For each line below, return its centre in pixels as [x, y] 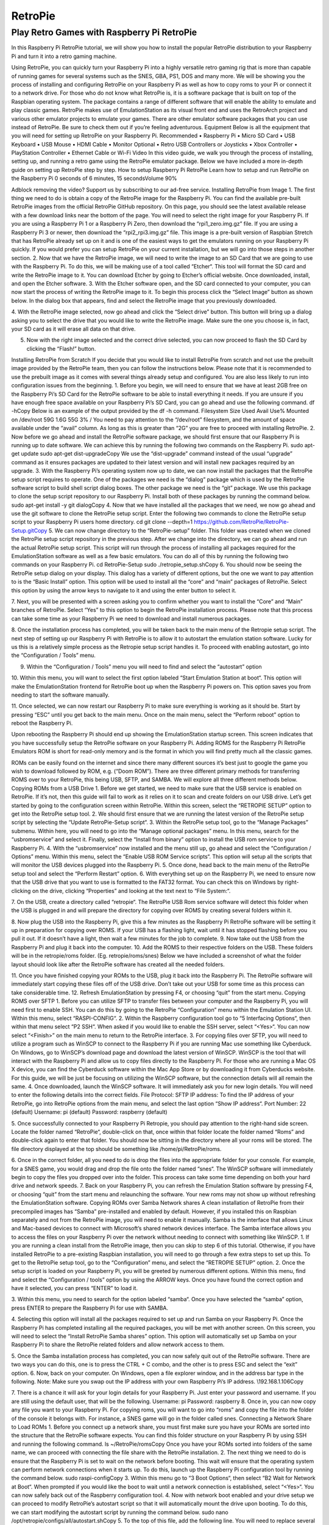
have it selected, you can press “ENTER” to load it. [75, 1288]
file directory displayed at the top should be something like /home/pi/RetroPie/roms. [116, 1149]
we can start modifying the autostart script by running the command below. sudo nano [120, 1512]
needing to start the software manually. [60, 695]
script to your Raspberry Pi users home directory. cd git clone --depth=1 [102, 522]
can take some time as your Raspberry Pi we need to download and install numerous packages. [131, 619]
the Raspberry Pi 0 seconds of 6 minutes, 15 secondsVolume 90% [94, 178]
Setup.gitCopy [29, 530]
